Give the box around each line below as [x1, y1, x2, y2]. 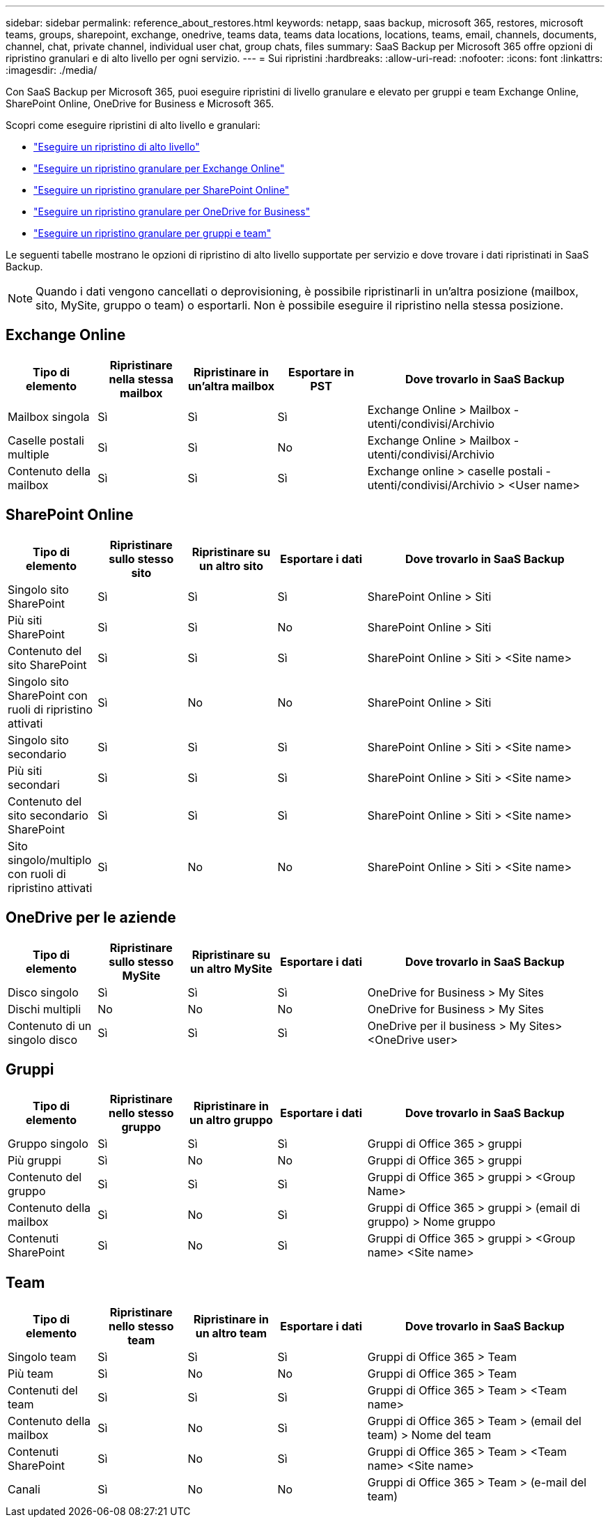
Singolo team [8, 1350, 77, 1365]
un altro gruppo [189, 1113, 273, 1128]
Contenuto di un [8, 1018, 92, 1033]
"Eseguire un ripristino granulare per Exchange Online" [33, 162, 285, 174]
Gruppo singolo [8, 1137, 88, 1151]
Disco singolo [8, 985, 79, 999]
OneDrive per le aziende [6, 909, 176, 927]
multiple [8, 447, 49, 461]
